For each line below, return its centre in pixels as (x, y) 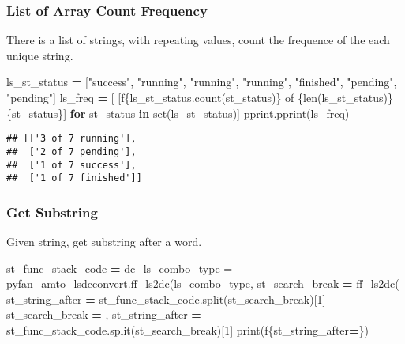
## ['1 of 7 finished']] (74, 178)
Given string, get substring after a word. (104, 242)
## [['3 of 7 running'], (71, 139)
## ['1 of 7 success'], (71, 165)
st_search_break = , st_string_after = (104, 314)
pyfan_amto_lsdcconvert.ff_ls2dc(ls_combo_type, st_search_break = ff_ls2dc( (203, 284)
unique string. (40, 55)
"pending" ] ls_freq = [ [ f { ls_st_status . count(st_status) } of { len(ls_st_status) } (200, 97)
